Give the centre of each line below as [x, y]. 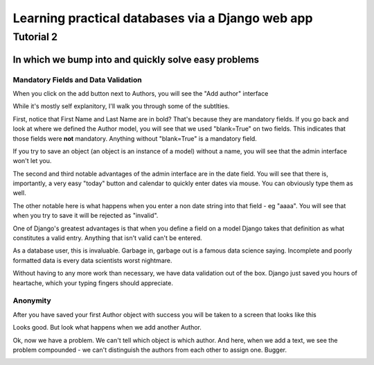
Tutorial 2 [35, 37]
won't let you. [32, 161]
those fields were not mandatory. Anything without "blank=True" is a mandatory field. [135, 138]
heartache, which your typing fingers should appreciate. [93, 283]
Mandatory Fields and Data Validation [77, 80]
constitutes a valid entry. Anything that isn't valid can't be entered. [107, 238]
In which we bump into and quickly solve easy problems [136, 59]
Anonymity [32, 300]
